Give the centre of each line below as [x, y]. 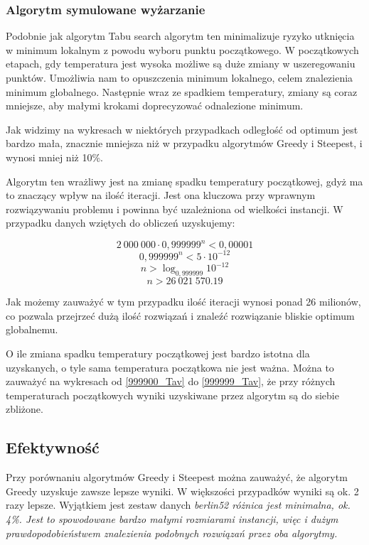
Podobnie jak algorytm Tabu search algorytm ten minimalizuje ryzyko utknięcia [180, 36]
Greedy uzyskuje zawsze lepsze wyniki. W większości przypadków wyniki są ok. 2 [182, 491]
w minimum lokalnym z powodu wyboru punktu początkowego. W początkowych [182, 49]
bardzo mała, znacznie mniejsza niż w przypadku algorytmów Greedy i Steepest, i [184, 143]
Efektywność [53, 447]
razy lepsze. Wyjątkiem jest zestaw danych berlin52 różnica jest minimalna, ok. [178, 505]
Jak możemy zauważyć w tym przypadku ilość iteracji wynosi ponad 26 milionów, [183, 302]
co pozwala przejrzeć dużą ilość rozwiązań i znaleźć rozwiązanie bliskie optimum [180, 315]
